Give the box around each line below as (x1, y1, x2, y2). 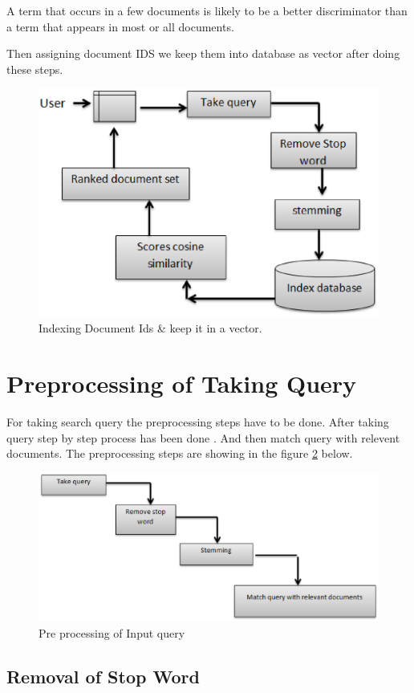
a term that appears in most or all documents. (6, 18, 234, 35)
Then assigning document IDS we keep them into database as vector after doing (6, 45, 400, 62)
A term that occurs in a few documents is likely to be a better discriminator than (6, 2, 408, 18)
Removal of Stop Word (6, 663, 200, 688)
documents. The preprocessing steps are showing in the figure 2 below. (6, 445, 353, 462)
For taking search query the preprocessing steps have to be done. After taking (6, 414, 389, 430)
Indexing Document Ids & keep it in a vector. (39, 320, 262, 336)
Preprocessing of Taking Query (6, 367, 357, 400)
